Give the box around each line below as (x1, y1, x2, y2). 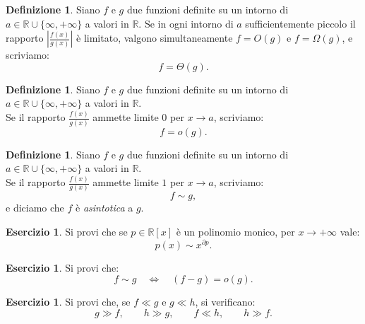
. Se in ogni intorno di (138, 16, 234, 30)
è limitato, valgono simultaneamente (76, 30, 233, 45)
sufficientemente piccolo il (245, 16, 356, 30)
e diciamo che (6, 200, 64, 215)
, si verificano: (195, 294, 256, 309)
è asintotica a (76, 200, 133, 215)
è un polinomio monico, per (176, 224, 295, 238)
